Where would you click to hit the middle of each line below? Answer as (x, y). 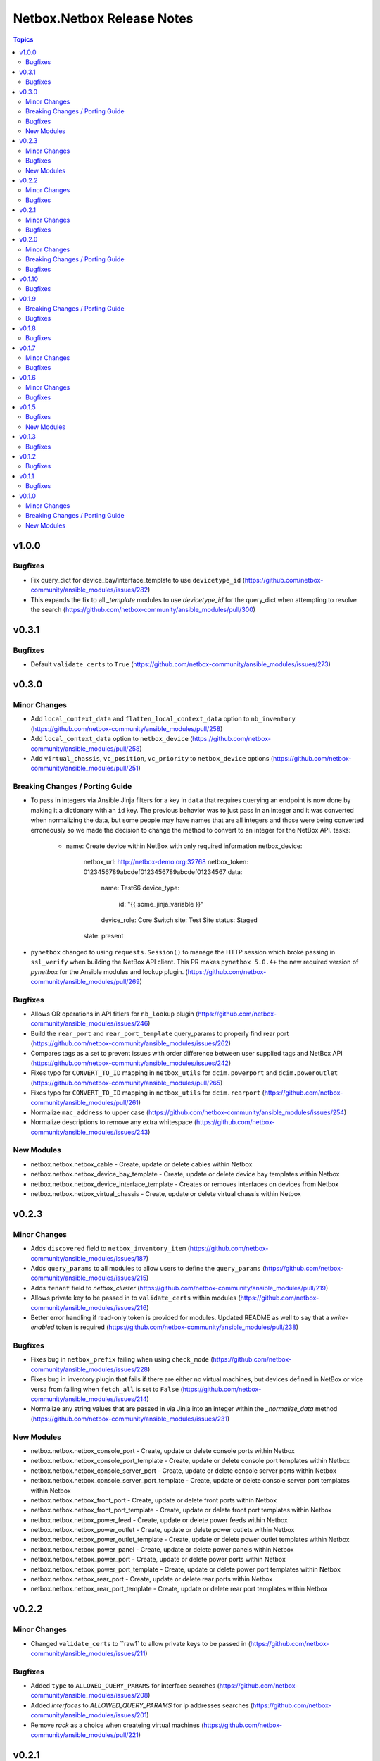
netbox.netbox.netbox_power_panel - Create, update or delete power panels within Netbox (162, 1549)
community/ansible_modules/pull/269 (85, 981)
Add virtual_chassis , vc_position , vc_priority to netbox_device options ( (152, 758)
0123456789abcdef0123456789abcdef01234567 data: (163, 872)
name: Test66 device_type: (140, 888)
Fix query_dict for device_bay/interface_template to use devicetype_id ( (138, 580)
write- (340, 1317)
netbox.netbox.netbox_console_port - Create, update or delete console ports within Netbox (163, 1450)
